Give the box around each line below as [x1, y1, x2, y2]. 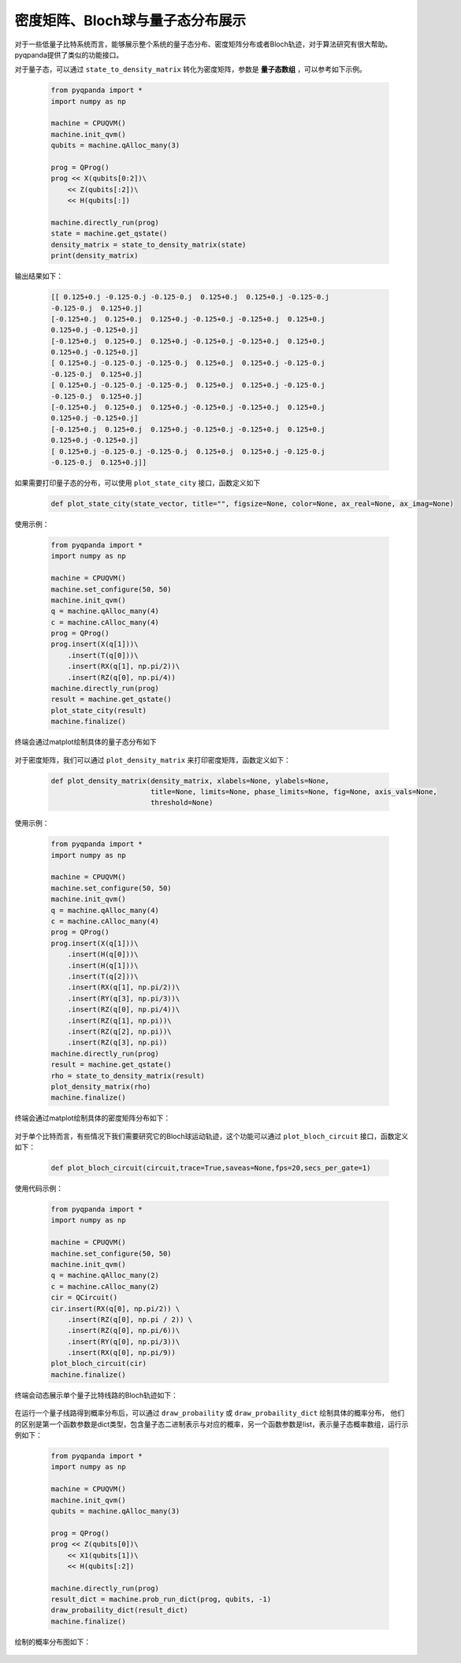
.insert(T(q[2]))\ [67, 971, 139, 981]
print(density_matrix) [50, 251, 139, 260]
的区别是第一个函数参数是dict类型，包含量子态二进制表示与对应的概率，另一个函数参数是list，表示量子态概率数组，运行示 [14, 1419, 409, 1429]
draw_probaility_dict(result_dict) [50, 1605, 188, 1615]
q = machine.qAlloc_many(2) [50, 1271, 159, 1280]
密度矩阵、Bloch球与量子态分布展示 [14, 12, 247, 29]
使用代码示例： [14, 1184, 63, 1193]
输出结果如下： [14, 272, 63, 281]
